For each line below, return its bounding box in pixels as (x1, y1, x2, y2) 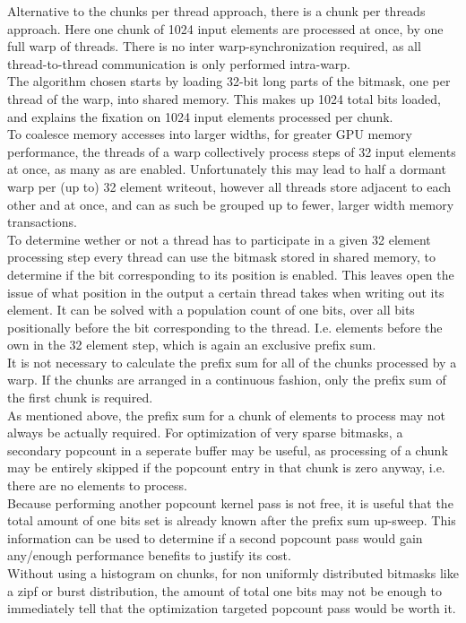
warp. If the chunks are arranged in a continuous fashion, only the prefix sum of (7, 370, 446, 389)
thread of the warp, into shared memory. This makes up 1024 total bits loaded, (7, 89, 441, 108)
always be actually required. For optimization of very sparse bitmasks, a (7, 423, 403, 442)
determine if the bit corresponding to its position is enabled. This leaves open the (7, 264, 454, 283)
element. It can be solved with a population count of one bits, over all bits (7, 300, 415, 319)
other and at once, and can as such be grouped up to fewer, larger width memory (7, 195, 454, 213)
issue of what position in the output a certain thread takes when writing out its (7, 282, 444, 301)
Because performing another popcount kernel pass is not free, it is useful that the (7, 493, 453, 512)
